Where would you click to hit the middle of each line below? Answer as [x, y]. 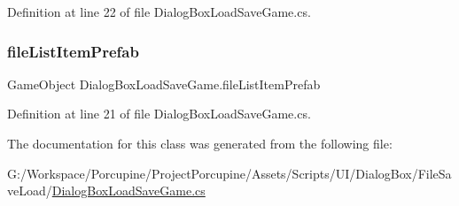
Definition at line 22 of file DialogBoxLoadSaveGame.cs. [159, 11]
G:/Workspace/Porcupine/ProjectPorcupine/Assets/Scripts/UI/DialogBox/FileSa [229, 173]
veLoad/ [30, 191]
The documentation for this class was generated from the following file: [200, 143]
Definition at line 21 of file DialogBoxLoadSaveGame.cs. [159, 114]
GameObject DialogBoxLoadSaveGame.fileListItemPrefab [164, 84]
